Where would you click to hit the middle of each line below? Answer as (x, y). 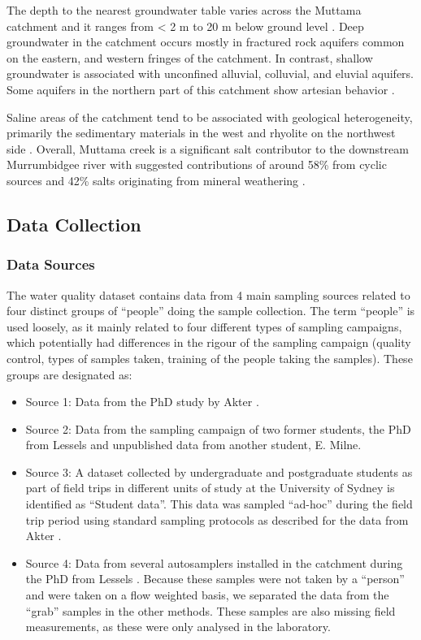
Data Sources (51, 264)
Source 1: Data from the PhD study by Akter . (142, 402)
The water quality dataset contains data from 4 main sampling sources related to (208, 294)
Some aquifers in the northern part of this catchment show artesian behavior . (201, 89)
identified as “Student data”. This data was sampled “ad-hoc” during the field (219, 504)
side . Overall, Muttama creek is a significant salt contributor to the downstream (208, 148)
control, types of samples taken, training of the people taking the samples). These (210, 358)
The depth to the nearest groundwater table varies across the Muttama (184, 10)
